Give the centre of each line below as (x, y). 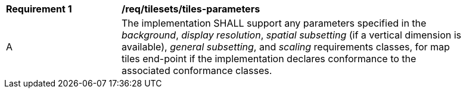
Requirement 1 (39, 9)
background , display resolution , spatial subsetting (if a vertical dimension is (292, 35)
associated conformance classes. (197, 70)
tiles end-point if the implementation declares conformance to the (269, 59)
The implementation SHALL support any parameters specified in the (274, 23)
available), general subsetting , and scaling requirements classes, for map (286, 47)
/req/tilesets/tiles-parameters (191, 9)
